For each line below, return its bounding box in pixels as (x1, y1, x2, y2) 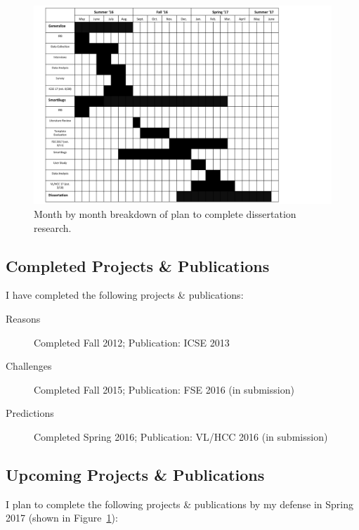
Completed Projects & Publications (6, 254, 270, 276)
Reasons (6, 311, 41, 325)
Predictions (6, 406, 54, 420)
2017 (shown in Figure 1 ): (6, 510, 118, 525)
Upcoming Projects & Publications (6, 463, 265, 485)
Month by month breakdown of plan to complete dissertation (34, 206, 296, 221)
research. (34, 220, 72, 235)
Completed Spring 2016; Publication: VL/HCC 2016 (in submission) (34, 429, 328, 444)
